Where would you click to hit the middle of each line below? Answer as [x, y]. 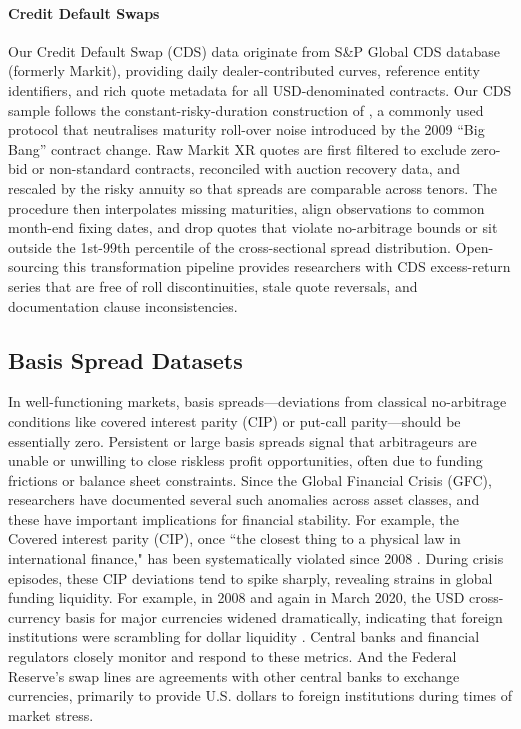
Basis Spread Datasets [125, 359]
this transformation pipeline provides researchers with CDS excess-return [287, 266]
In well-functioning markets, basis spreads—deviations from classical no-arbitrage [257, 401]
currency [34, 616]
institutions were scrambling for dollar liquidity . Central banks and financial [244, 636]
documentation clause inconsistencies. [123, 305]
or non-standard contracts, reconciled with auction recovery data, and [246, 168]
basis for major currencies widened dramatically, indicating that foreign [284, 616]
